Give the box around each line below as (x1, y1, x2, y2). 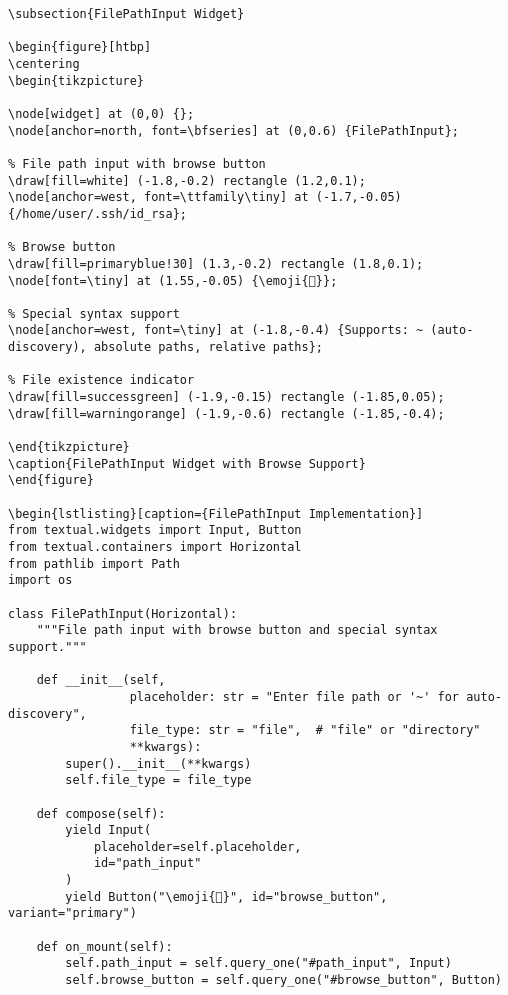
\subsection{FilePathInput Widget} (8, 7, 245, 21)
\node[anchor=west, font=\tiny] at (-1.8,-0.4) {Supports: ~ (8, 323, 424, 338)
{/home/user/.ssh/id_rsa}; (8, 206, 187, 221)
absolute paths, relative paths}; (93, 340, 323, 355)
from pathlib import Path (8, 556, 180, 571)
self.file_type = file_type (65, 773, 252, 788)
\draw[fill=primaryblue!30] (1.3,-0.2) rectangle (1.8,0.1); (8, 256, 424, 271)
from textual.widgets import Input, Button (8, 523, 302, 538)
